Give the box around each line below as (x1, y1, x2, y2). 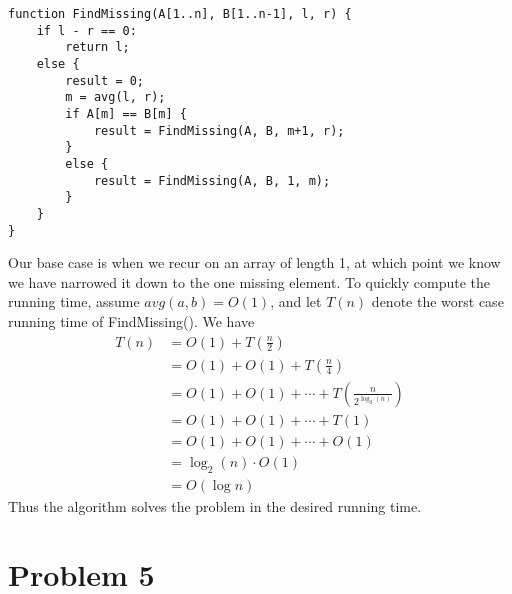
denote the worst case (371, 291, 504, 312)
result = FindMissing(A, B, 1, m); (93, 173, 331, 188)
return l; (65, 40, 130, 55)
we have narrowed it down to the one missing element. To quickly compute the (8, 271, 491, 292)
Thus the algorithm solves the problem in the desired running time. (8, 495, 422, 516)
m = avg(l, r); (65, 90, 166, 105)
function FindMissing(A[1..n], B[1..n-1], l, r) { (8, 7, 352, 21)
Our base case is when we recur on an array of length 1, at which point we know (8, 252, 501, 273)
